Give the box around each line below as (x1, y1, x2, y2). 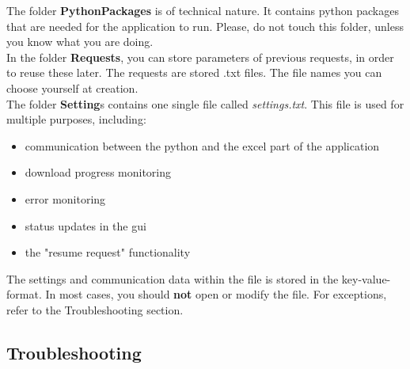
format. (6, 286, 42, 302)
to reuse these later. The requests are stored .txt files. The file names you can (6, 64, 382, 81)
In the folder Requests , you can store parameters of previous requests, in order (6, 48, 394, 65)
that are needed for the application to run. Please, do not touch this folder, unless (6, 17, 404, 34)
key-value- (341, 270, 391, 287)
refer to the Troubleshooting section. (6, 301, 184, 318)
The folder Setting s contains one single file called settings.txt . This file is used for (6, 95, 404, 112)
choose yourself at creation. (6, 79, 139, 96)
